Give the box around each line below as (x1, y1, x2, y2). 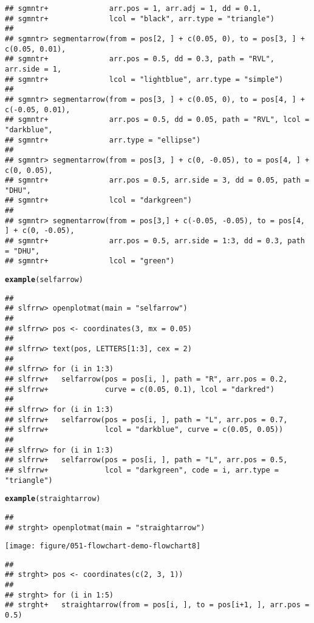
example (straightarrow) (5, 494, 101, 503)
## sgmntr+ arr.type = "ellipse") (5, 135, 201, 144)
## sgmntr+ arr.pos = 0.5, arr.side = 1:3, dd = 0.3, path (5, 237, 305, 246)
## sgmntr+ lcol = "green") (5, 257, 175, 266)
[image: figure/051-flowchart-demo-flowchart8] (5, 542, 201, 551)
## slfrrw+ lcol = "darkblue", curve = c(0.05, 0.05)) (5, 425, 284, 434)
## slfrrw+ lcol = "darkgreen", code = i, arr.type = (5, 465, 279, 474)
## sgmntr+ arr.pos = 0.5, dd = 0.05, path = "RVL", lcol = (5, 115, 310, 124)
